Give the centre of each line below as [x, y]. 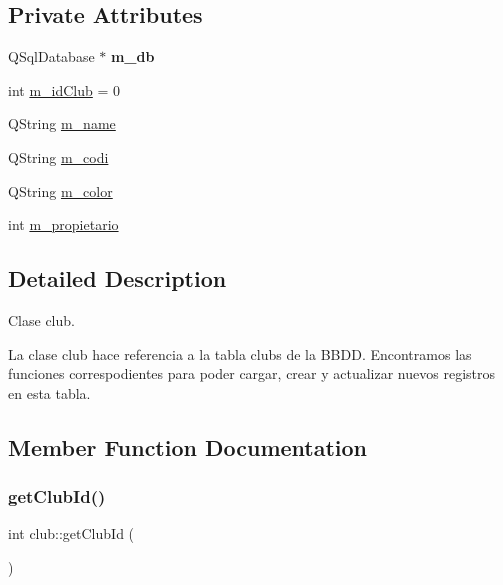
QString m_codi [58, 156]
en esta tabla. [49, 392]
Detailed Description [117, 278]
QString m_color [60, 190]
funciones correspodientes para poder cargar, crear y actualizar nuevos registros [252, 373]
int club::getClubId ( [71, 533]
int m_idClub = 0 [64, 89]
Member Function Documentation [188, 446]
